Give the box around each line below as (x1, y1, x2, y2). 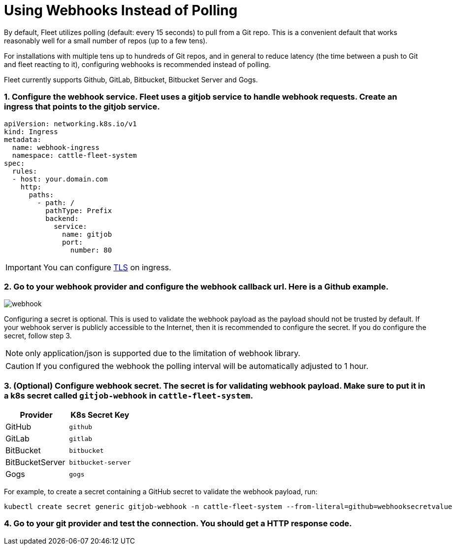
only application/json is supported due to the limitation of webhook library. (25, 348, 300, 359)
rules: (12, 167, 37, 175)
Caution (5, 361, 34, 371)
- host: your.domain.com (12, 175, 108, 183)
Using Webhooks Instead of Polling (4, 2, 238, 19)
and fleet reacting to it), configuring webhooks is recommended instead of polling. (4, 60, 271, 69)
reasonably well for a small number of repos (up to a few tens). (4, 36, 208, 45)
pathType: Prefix (45, 206, 112, 215)
